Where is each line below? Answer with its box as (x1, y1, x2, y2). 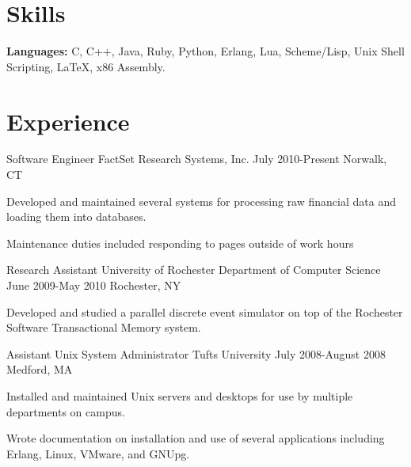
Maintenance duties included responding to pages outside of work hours (6, 234, 354, 251)
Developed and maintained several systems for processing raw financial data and (6, 192, 396, 209)
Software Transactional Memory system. (6, 319, 201, 336)
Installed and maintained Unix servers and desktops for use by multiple (6, 387, 353, 404)
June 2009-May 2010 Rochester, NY (6, 277, 181, 293)
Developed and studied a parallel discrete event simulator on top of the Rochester (6, 303, 403, 320)
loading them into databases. (6, 208, 147, 225)
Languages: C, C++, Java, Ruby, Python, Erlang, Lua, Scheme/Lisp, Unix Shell (6, 43, 405, 59)
